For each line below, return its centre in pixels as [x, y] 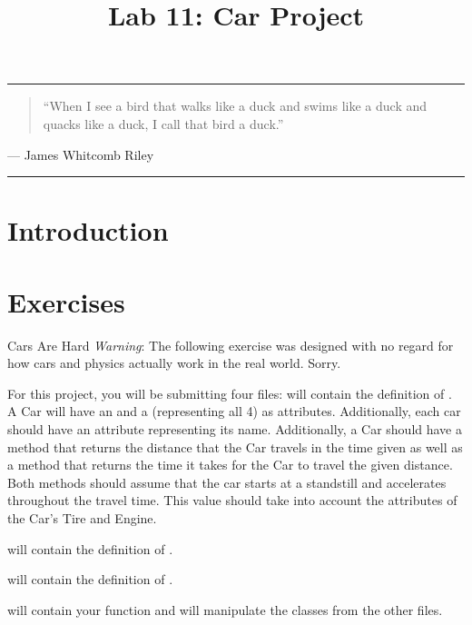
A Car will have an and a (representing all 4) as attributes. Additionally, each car [234, 411]
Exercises [66, 301]
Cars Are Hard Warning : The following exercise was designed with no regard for [231, 345]
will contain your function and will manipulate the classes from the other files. [225, 609]
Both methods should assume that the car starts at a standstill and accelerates [227, 482]
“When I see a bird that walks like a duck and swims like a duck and [235, 106]
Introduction [88, 230]
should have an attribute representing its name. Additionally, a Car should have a [235, 429]
